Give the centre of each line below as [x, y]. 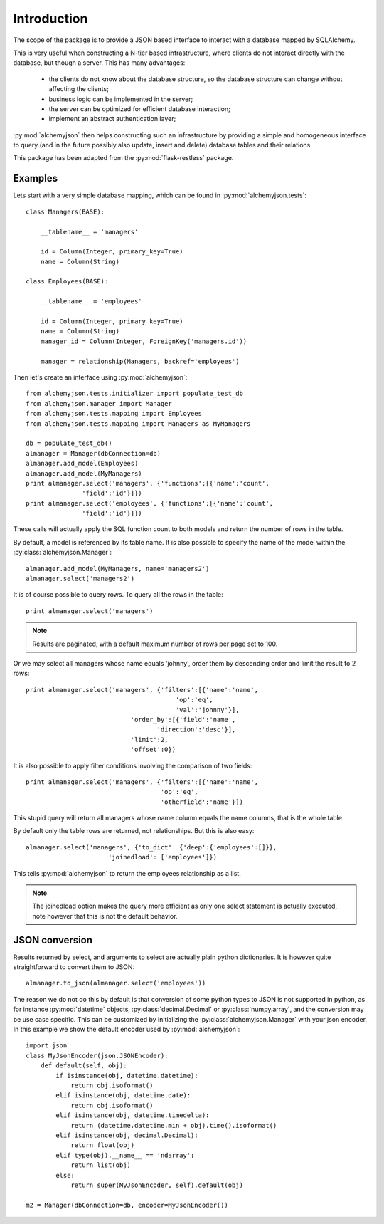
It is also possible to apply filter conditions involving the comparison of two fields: [133, 765]
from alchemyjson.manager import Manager [99, 403]
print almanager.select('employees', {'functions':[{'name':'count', [150, 503]
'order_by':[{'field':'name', [183, 720]
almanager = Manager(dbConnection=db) [94, 453]
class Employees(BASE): [67, 282]
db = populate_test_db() [69, 444]
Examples [36, 178]
